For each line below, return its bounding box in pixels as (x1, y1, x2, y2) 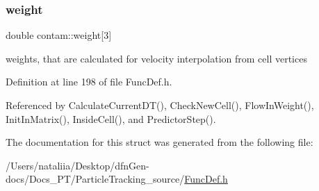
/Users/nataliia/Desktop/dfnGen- (6, 158, 149, 172)
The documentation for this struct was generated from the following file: (6, 135, 313, 149)
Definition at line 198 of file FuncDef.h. (6, 74, 172, 89)
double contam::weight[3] (6, 28, 112, 42)
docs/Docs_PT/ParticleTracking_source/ (6, 172, 185, 186)
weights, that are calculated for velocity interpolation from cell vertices (6, 51, 307, 65)
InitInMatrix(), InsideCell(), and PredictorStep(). (6, 111, 216, 126)
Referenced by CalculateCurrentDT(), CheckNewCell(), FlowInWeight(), (6, 98, 314, 112)
